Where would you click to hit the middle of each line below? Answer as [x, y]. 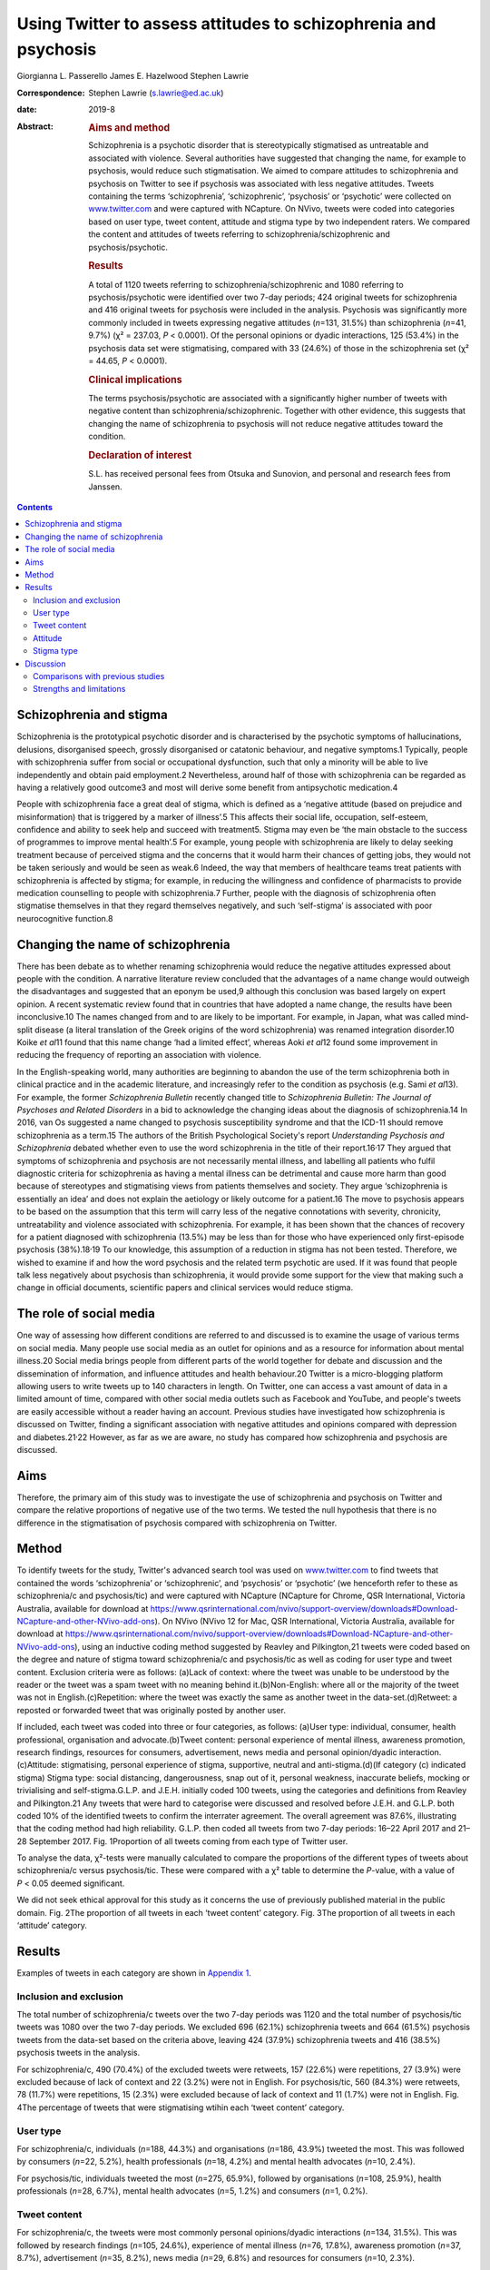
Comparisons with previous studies [99, 676]
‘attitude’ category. [52, 1926]
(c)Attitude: [38, 1765]
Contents [35, 507]
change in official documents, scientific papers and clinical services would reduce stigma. [185, 1288]
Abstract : [35, 126]
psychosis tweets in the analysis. [78, 2053]
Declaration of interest [140, 455]
